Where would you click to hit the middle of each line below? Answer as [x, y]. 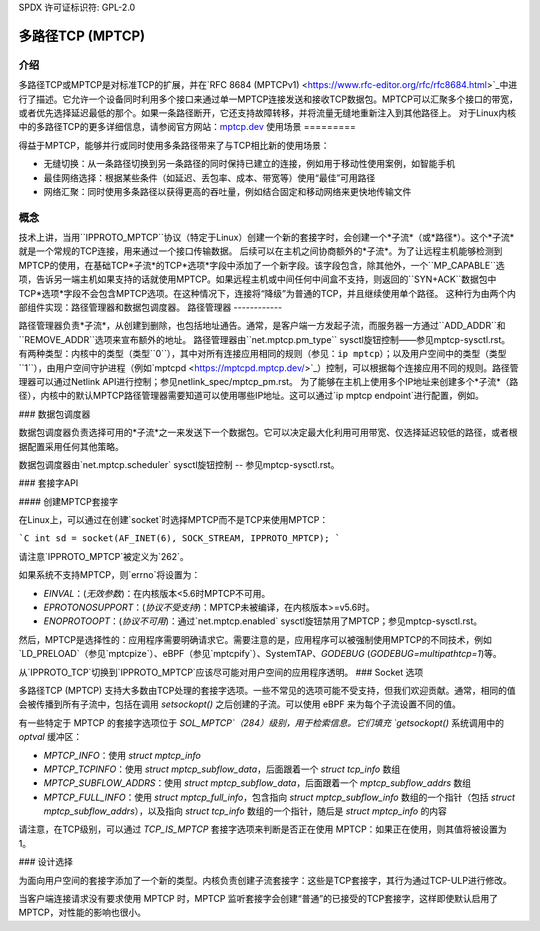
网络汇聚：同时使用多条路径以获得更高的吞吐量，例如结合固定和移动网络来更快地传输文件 [227, 191]
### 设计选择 [46, 862]
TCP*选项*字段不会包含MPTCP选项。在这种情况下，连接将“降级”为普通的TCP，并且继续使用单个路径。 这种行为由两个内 [267, 293]
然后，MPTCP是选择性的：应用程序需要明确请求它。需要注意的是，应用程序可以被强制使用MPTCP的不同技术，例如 [255, 639]
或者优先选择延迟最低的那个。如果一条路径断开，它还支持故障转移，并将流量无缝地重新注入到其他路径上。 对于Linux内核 [267, 112]
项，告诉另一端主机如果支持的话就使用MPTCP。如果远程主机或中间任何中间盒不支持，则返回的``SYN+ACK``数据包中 [257, 279]
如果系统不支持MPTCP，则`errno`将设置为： [109, 575]
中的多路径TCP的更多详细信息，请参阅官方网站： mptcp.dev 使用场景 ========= [187, 127]
